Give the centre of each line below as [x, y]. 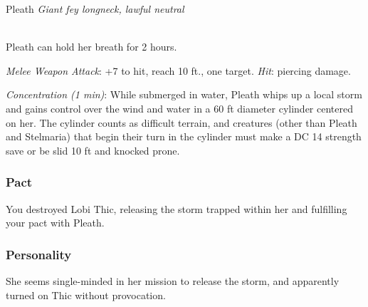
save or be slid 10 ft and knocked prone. [93, 150]
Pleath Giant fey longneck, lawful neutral [95, 9]
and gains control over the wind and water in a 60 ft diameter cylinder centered [179, 108]
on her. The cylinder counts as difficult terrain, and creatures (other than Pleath [182, 122]
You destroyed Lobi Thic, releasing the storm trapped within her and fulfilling [177, 208]
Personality [39, 254]
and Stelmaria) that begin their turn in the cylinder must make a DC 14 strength [184, 136]
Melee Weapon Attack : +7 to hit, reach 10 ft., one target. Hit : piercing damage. [178, 70]
